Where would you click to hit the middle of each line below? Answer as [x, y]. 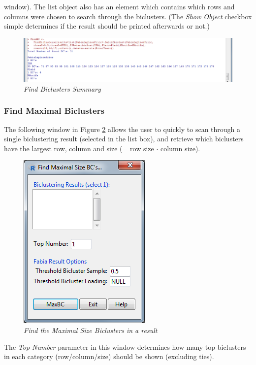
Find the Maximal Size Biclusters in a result [91, 330]
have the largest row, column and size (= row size [79, 148]
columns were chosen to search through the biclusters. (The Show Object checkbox [128, 16]
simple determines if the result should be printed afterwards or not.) [107, 26]
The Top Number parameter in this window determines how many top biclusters [125, 347]
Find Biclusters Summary [62, 88]
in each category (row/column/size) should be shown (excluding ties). [109, 356]
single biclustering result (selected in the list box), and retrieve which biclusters [124, 139]
